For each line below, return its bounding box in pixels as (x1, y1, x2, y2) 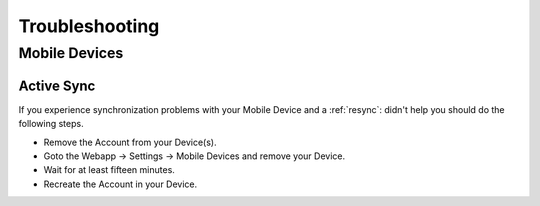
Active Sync (18, 77, 96, 94)
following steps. (18, 118, 84, 130)
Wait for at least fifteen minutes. (43, 164, 175, 176)
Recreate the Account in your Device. (43, 178, 198, 190)
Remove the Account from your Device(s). (43, 136, 217, 148)
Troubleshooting (18, 15, 160, 37)
